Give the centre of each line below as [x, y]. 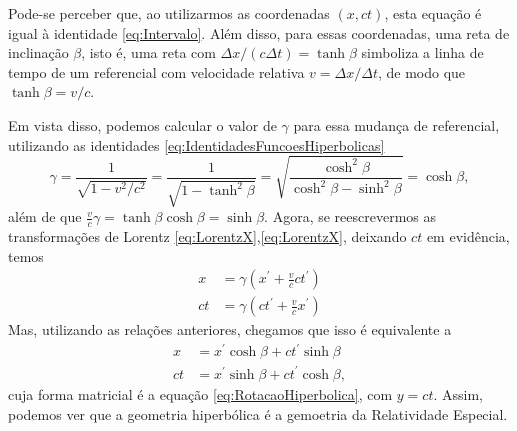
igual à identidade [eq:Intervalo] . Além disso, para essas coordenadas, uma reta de [259, 32]
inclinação [38, 52]
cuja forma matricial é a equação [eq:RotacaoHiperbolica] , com [200, 394]
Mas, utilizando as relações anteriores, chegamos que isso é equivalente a [230, 329]
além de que [45, 216]
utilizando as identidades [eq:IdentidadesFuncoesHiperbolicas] [196, 144]
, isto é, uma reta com [148, 52]
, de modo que [421, 71]
